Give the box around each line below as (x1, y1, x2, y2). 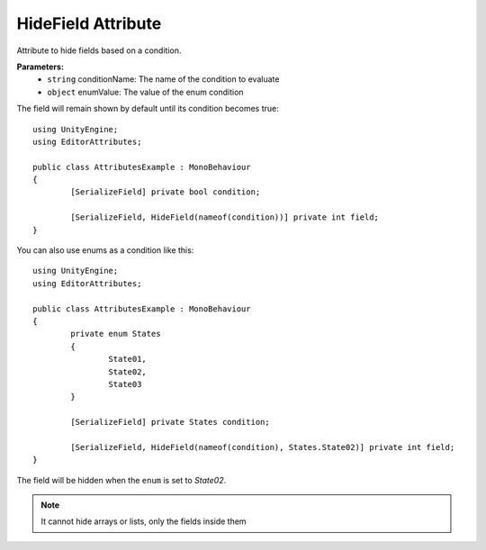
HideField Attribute (16, 14, 162, 33)
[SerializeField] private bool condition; (70, 187, 261, 197)
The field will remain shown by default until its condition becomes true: (16, 104, 279, 114)
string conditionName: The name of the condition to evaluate (47, 74, 280, 85)
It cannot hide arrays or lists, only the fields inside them (40, 516, 247, 527)
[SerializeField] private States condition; (70, 417, 270, 428)
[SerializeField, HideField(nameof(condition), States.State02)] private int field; (70, 442, 455, 452)
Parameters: (16, 61, 65, 72)
